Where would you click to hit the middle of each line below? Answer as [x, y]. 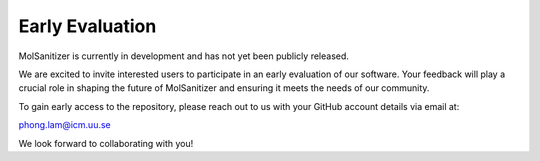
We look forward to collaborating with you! [106, 143]
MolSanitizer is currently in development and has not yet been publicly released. [184, 56]
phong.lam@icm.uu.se [64, 125]
